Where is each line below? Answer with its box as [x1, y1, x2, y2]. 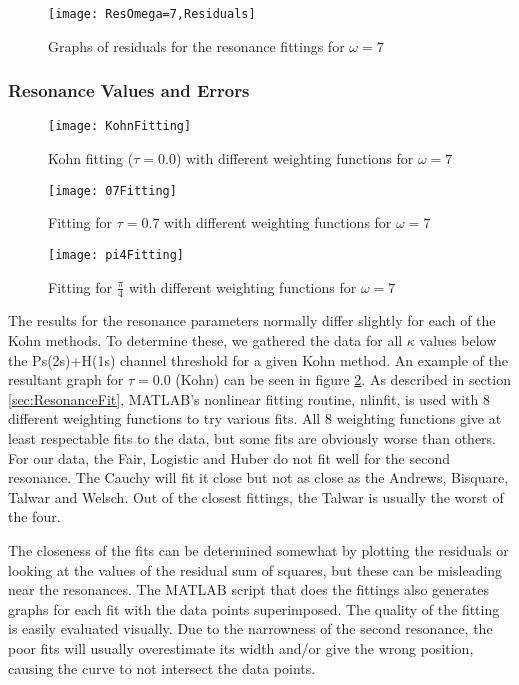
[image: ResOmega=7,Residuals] [48, 7, 256, 21]
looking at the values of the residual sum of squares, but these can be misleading [8, 559, 503, 580]
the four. [8, 506, 61, 527]
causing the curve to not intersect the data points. [8, 657, 316, 678]
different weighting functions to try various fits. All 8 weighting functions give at [8, 408, 502, 429]
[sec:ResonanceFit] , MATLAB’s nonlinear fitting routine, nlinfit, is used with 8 [8, 388, 490, 409]
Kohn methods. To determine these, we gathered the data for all [8, 330, 403, 351]
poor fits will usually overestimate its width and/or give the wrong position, [8, 637, 474, 658]
